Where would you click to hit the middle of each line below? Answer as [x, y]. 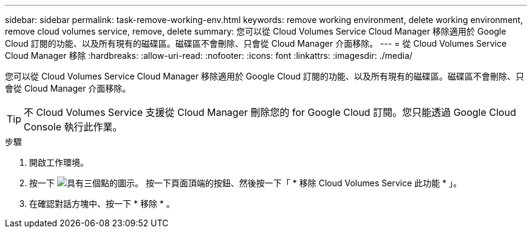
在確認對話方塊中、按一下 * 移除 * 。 [102, 204]
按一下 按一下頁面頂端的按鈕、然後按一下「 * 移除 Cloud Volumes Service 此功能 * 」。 [246, 183]
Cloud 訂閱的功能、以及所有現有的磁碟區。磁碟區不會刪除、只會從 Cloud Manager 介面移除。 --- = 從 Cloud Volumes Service [256, 43]
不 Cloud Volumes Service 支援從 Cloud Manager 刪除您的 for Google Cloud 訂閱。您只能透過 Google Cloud [270, 112]
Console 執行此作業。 [73, 127]
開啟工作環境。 [59, 162]
